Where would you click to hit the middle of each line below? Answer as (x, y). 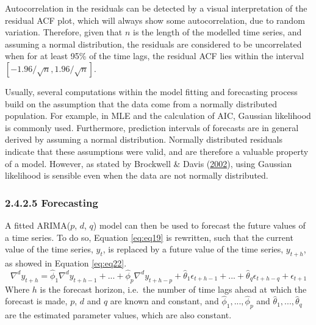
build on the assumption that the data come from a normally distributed (141, 103)
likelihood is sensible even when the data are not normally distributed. (137, 175)
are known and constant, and (164, 301)
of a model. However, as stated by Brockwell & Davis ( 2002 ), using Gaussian (149, 163)
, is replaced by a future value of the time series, (193, 249)
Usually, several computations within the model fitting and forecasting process (151, 91)
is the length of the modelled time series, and (217, 32)
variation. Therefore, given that (64, 32)
